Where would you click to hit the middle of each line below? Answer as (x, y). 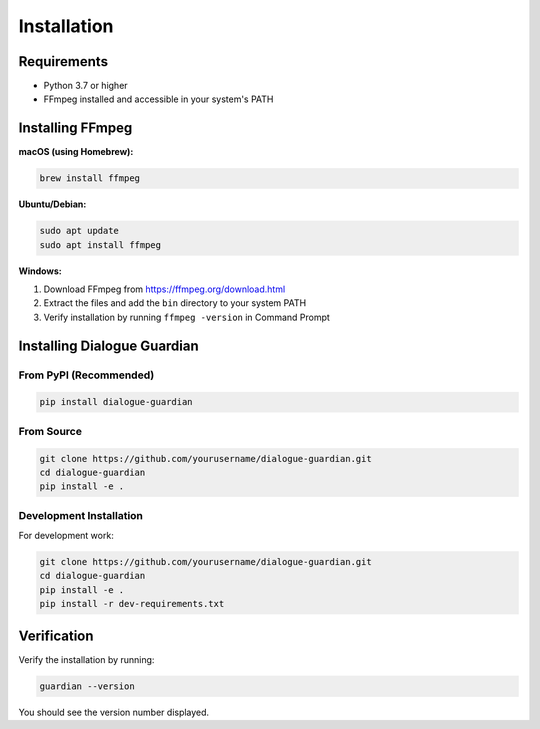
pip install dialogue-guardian (116, 402)
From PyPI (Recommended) (86, 375)
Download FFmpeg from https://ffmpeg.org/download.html (164, 289)
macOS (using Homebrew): (76, 152)
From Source (50, 431)
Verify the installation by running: (86, 659)
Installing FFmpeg (75, 128)
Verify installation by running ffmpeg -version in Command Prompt (186, 317)
